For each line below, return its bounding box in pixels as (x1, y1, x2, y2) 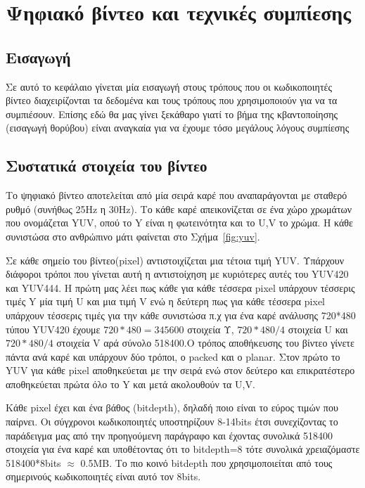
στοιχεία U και (288, 321, 348, 336)
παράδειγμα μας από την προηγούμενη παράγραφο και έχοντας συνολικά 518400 (6, 428, 333, 442)
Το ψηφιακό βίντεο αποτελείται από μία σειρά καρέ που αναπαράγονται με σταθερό (6, 188, 347, 203)
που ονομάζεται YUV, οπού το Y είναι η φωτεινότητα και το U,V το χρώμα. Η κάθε (6, 215, 353, 230)
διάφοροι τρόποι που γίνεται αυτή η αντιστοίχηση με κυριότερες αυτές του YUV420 (6, 267, 349, 281)
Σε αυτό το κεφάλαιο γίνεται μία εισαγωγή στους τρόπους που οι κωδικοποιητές (6, 79, 332, 94)
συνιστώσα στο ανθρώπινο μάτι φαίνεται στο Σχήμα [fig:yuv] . (6, 229, 260, 243)
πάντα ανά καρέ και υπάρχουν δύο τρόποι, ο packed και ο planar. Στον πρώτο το (6, 349, 340, 364)
